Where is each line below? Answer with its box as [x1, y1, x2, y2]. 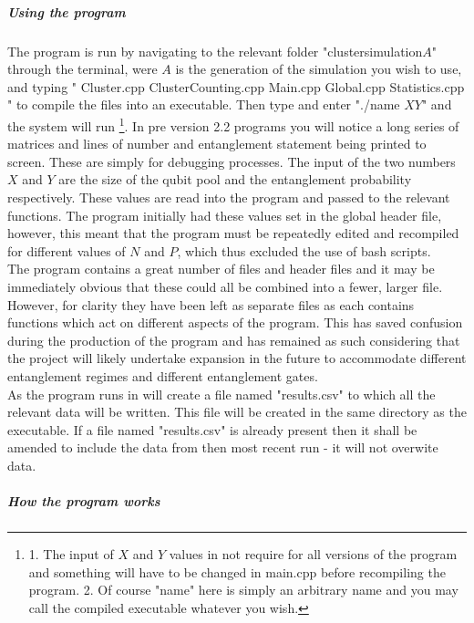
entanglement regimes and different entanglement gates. [7, 366, 318, 385]
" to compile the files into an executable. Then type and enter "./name [7, 95, 400, 114]
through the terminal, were [7, 59, 158, 78]
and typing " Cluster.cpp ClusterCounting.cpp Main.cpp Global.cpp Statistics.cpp [7, 77, 465, 96]
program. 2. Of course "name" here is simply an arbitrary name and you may [28, 580, 459, 599]
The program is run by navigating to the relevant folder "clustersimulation [7, 41, 423, 60]
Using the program [7, 2, 126, 21]
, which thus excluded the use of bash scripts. [177, 241, 431, 260]
